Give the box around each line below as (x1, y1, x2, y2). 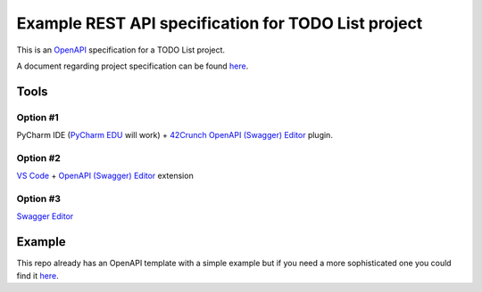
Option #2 (16, 151, 62, 164)
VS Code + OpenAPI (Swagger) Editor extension (16, 170, 194, 182)
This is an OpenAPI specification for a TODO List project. (16, 45, 226, 55)
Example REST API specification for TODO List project (16, 13, 423, 33)
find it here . (16, 270, 59, 280)
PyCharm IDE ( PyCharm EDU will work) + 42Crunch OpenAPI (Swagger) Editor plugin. (16, 130, 334, 141)
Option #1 (16, 111, 60, 124)
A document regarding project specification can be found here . (16, 61, 249, 71)
